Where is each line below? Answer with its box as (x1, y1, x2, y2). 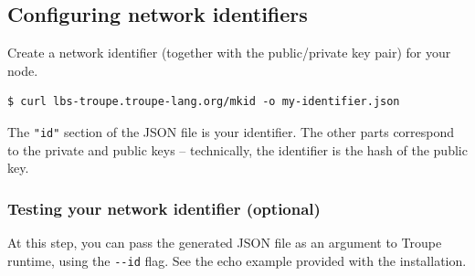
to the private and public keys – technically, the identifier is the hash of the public (7, 140, 468, 159)
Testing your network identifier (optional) (7, 196, 321, 219)
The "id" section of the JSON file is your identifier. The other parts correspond (7, 122, 455, 141)
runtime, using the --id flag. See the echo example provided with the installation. (7, 250, 467, 270)
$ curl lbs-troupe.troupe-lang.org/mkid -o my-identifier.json (7, 95, 400, 109)
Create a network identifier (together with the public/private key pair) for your (7, 43, 451, 62)
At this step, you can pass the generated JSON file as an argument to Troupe (7, 233, 442, 252)
